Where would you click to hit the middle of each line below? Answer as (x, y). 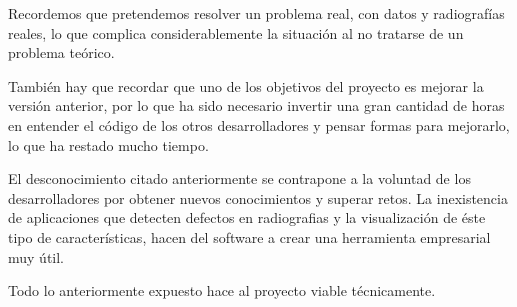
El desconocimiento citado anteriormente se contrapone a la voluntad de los (239, 178)
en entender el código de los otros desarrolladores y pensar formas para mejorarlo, (259, 124)
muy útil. (36, 256)
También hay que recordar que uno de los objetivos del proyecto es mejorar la (246, 85)
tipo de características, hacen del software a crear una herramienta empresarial (249, 236)
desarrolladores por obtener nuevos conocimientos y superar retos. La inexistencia (258, 197)
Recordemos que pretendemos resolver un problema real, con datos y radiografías (256, 13)
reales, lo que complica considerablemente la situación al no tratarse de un (236, 32)
